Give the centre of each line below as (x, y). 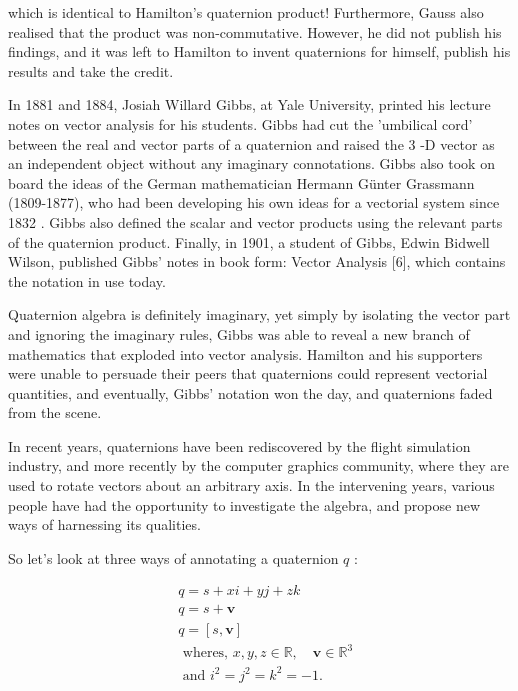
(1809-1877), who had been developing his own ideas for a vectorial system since (254, 202)
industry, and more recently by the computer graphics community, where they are (258, 465)
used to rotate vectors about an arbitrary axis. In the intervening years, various (251, 485)
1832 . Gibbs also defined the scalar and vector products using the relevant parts (255, 221)
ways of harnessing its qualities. (104, 524)
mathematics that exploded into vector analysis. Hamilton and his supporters (245, 353)
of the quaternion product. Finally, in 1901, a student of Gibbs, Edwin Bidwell (249, 241)
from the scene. (55, 412)
